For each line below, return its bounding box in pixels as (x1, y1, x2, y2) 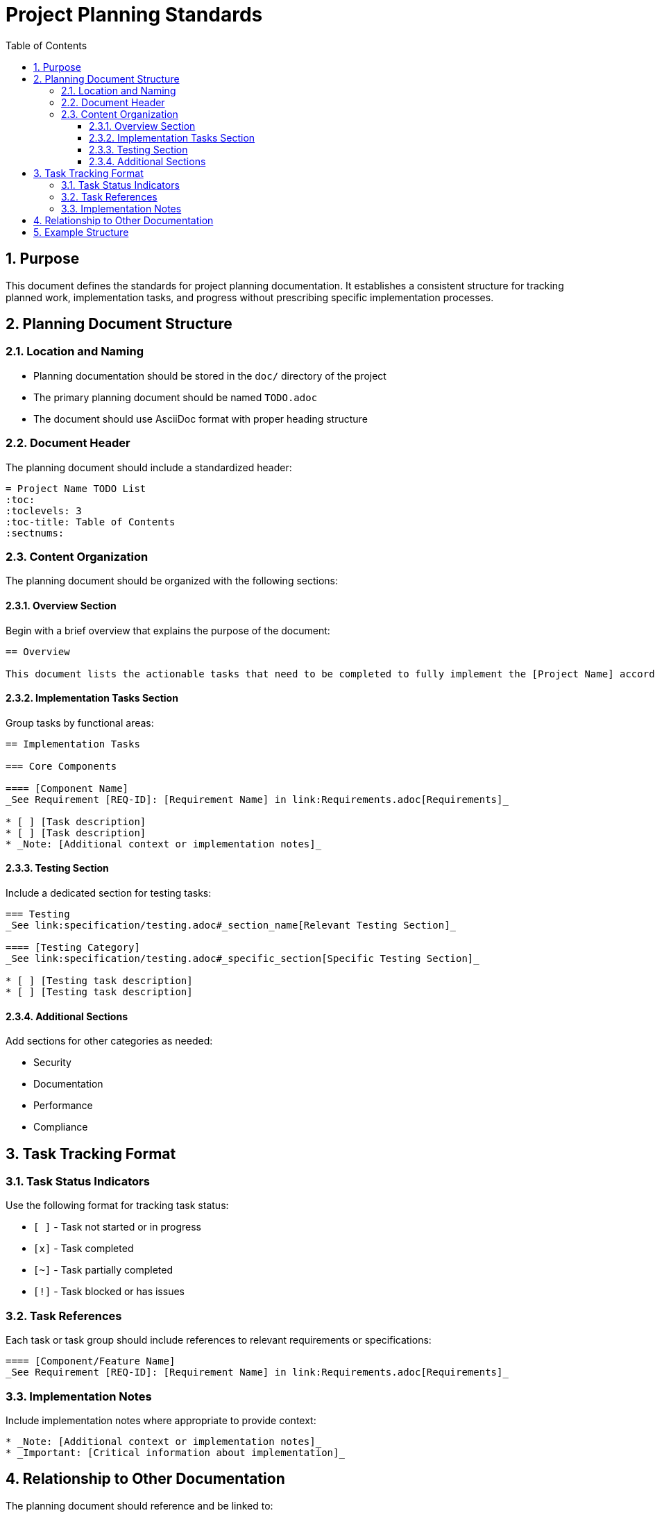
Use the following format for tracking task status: (6, 1199, 229, 1212)
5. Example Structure (33, 226, 129, 238)
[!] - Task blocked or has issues (33, 1285, 185, 1298)
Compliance (33, 1121, 88, 1133)
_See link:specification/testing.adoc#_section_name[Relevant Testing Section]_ (6, 919, 457, 931)
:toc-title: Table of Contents (6, 516, 176, 527)
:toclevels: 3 (6, 505, 82, 516)
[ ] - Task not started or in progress (33, 1221, 201, 1233)
